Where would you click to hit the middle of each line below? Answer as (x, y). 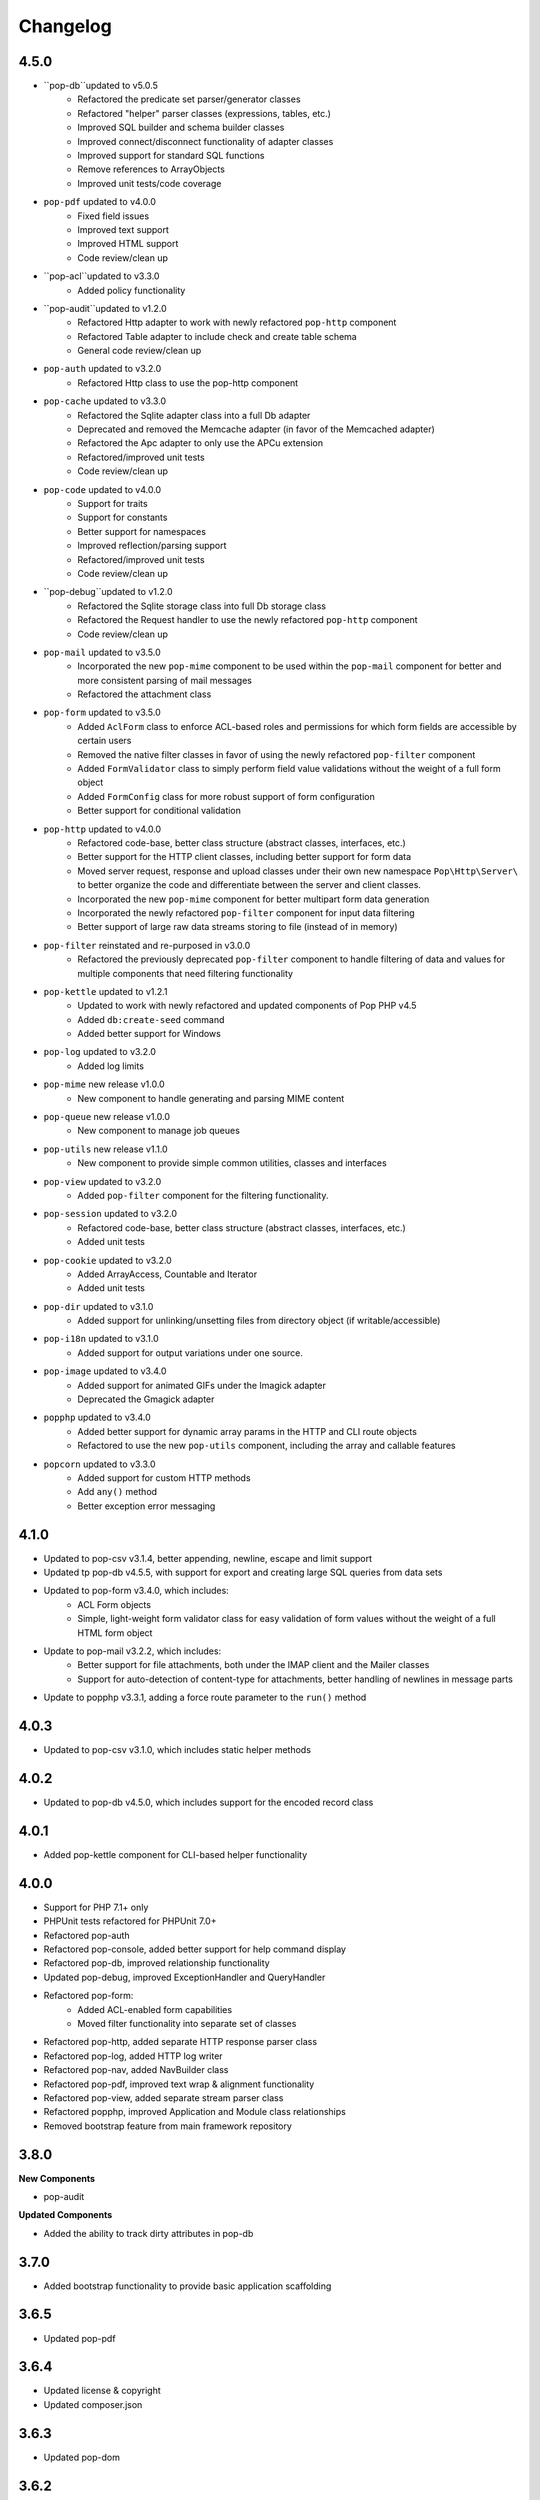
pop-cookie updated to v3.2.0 (107, 1260)
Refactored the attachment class (144, 694)
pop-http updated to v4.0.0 (102, 829)
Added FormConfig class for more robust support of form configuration (226, 796)
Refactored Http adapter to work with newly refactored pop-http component (237, 322)
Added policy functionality (131, 290)
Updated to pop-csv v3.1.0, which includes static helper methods (177, 1750)
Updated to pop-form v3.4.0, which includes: (136, 1591)
